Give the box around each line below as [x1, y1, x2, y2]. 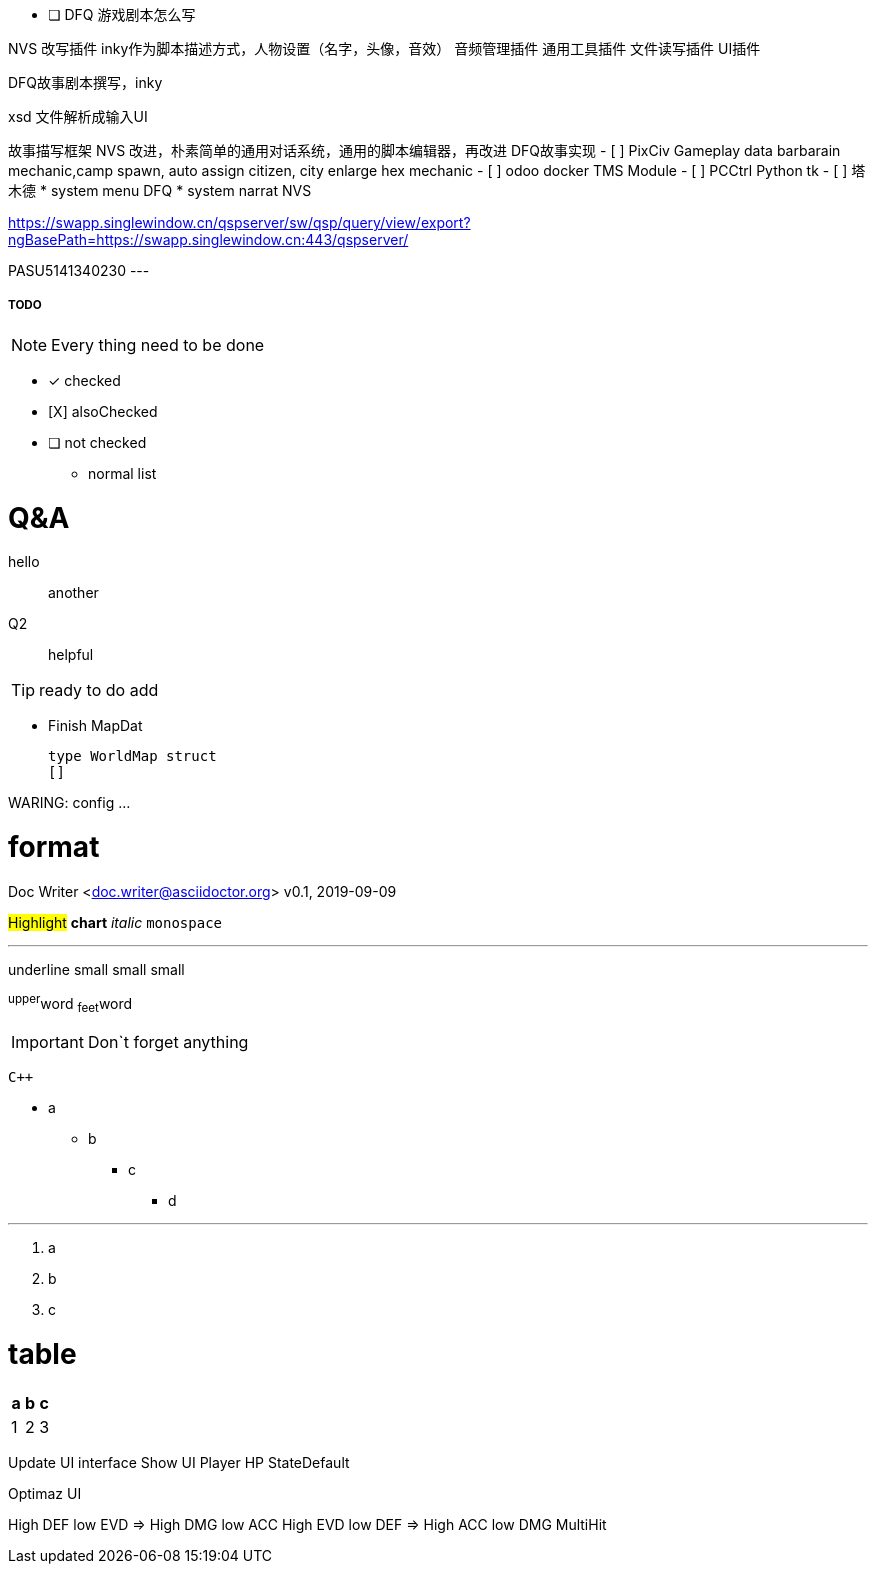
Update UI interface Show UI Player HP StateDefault [8, 1453, 350, 1471]
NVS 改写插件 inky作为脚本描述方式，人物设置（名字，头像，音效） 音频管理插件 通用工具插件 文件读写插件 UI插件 [8, 40, 761, 57]
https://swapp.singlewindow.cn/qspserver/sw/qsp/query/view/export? [8, 214, 471, 231]
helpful [48, 646, 94, 664]
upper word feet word [8, 991, 133, 1016]
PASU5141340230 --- [8, 262, 150, 279]
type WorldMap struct [48, 748, 217, 765]
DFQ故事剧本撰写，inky [8, 74, 163, 91]
